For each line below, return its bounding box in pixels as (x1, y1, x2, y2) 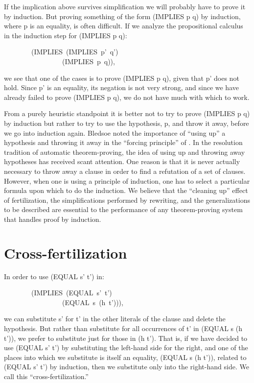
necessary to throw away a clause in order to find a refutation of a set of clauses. (4, 166, 246, 176)
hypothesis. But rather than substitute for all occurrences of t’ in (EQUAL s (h (4, 323, 242, 333)
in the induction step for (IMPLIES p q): (4, 30, 127, 40)
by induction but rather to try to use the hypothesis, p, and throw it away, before (4, 118, 249, 128)
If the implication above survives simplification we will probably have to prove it (4, 1, 246, 11)
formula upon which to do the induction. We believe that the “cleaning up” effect (4, 185, 248, 195)
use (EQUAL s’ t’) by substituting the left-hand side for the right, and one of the (4, 342, 248, 353)
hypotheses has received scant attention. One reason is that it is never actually (4, 156, 240, 167)
